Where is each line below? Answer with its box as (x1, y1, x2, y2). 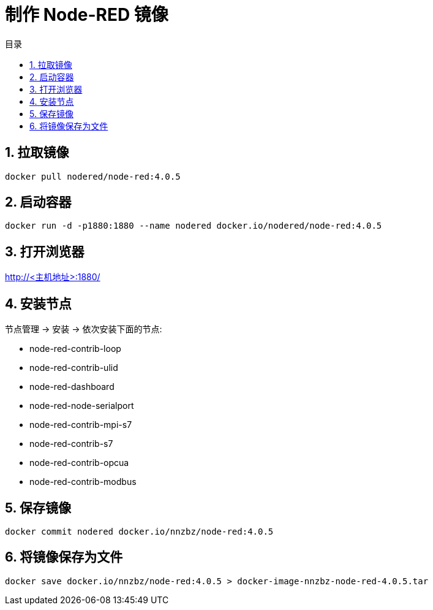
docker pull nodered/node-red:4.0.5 (5, 171, 181, 181)
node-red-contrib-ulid (29, 362, 118, 373)
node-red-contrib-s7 (29, 438, 113, 449)
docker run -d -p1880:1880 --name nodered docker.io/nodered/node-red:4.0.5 (5, 221, 382, 231)
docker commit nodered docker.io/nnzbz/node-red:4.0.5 (5, 526, 274, 536)
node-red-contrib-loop (29, 343, 121, 354)
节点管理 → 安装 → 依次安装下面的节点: (5, 324, 162, 335)
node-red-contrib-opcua (29, 457, 129, 468)
